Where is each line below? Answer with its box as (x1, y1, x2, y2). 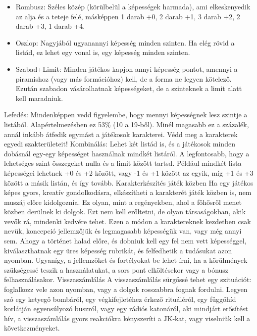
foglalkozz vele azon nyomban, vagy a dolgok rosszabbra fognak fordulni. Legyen (4, 284, 248, 294)
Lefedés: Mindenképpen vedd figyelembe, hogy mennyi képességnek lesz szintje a (4, 109, 248, 120)
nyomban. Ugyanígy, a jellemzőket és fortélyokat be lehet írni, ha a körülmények (4, 255, 248, 265)
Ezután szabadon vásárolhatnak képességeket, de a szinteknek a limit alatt (15, 83, 242, 94)
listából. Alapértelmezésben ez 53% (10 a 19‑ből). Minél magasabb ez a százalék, (4, 119, 249, 129)
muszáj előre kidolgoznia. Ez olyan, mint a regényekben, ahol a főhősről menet (4, 196, 242, 207)
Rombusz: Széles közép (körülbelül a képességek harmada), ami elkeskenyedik (15, 1, 251, 11)
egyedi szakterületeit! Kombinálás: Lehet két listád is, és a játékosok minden (4, 139, 235, 149)
